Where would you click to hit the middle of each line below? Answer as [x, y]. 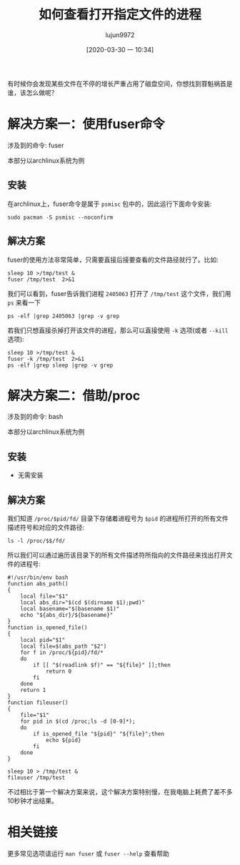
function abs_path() [38, 584]
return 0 [59, 672]
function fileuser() [38, 703]
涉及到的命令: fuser [36, 145]
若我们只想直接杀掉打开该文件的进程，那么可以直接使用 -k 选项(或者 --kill [118, 330]
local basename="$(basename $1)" [70, 609]
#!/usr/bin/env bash [38, 578]
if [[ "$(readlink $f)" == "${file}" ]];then [102, 666]
